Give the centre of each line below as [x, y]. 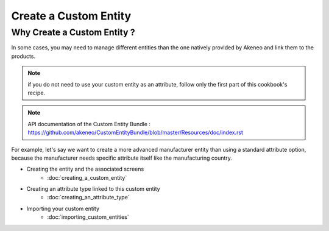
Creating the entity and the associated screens [85, 169]
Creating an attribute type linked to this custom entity [94, 189]
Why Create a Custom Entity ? [73, 32]
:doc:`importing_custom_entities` [88, 217]
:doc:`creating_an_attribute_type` [89, 197]
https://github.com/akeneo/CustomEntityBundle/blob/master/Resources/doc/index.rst [136, 133]
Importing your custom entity [63, 208]
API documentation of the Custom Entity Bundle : [89, 124]
